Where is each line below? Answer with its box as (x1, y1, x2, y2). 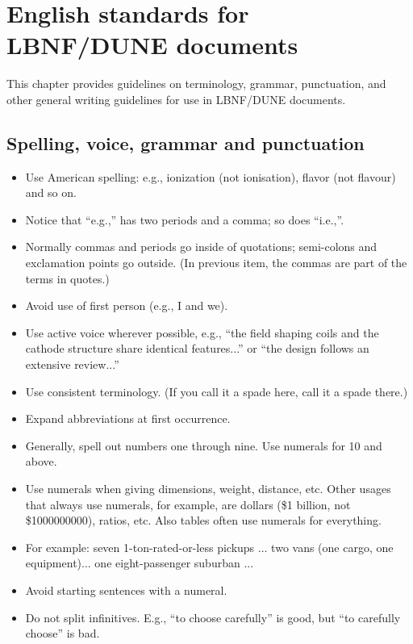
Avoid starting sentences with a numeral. (25, 581, 227, 598)
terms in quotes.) (25, 270, 110, 286)
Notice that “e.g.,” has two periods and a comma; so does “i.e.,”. (25, 211, 344, 228)
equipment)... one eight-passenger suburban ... (25, 554, 254, 571)
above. (25, 453, 57, 470)
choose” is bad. (25, 625, 100, 642)
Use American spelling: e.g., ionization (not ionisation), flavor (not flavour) (25, 168, 396, 185)
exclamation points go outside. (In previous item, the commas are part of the (25, 254, 407, 271)
